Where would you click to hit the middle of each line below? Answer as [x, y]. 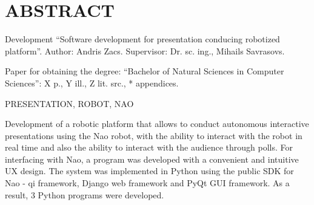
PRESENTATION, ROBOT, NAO [69, 103]
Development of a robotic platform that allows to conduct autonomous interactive [157, 124]
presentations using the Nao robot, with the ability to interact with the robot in [154, 135]
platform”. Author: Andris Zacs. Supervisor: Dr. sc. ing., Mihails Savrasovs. [145, 50]
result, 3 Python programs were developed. [85, 194]
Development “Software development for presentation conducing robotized [142, 39]
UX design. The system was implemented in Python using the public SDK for [149, 171]
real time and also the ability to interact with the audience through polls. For [149, 147]
